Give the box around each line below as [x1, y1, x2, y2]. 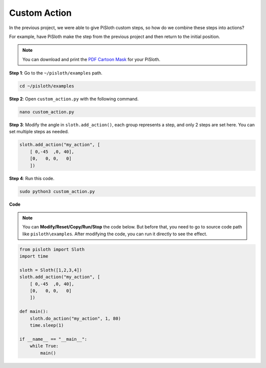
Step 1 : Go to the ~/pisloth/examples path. [9, 70, 103, 76]
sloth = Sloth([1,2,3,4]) [19, 267, 82, 273]
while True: [30, 343, 59, 349]
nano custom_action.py [19, 109, 74, 115]
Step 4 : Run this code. [9, 175, 55, 181]
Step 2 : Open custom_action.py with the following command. [9, 96, 139, 102]
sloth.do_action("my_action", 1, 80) [30, 316, 121, 321]
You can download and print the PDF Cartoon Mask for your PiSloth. [22, 56, 161, 62]
